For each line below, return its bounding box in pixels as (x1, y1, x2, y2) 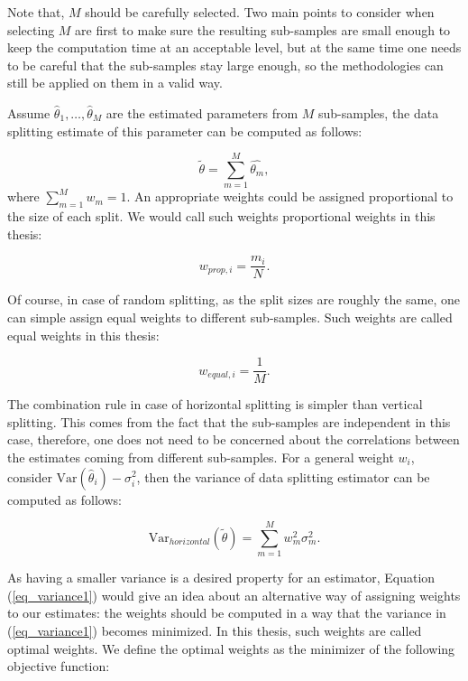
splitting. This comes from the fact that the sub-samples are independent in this (7, 412, 451, 431)
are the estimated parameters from (106, 103, 298, 122)
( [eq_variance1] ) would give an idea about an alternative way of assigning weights (7, 585, 461, 604)
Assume (7, 103, 50, 122)
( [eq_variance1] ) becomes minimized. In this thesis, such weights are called (7, 621, 422, 640)
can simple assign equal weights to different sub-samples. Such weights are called (7, 307, 453, 326)
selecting (7, 20, 55, 39)
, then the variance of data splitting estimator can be (136, 467, 430, 486)
